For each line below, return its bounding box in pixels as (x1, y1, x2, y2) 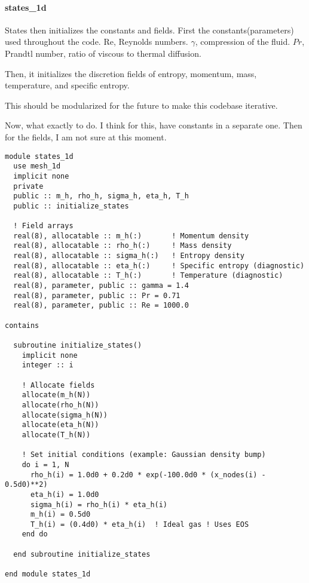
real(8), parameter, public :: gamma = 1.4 (13, 281, 189, 290)
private (13, 182, 44, 191)
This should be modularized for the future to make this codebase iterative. (5, 99, 278, 111)
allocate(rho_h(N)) (22, 400, 99, 409)
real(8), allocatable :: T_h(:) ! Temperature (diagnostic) (13, 271, 283, 280)
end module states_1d (5, 570, 91, 579)
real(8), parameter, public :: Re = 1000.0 (13, 301, 189, 310)
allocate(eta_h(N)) (22, 421, 99, 429)
